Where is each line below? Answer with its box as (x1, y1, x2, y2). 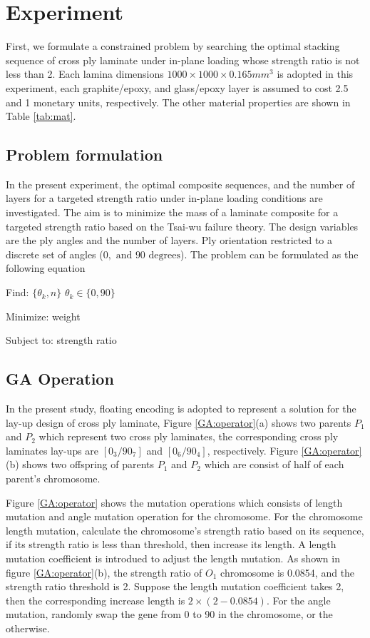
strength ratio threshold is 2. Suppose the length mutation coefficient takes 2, (6, 579, 344, 594)
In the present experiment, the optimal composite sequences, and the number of (6, 176, 355, 191)
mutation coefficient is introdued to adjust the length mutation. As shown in (6, 550, 340, 565)
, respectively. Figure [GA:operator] (207, 442, 362, 457)
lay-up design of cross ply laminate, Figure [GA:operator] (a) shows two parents (6, 415, 351, 430)
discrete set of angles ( (6, 246, 103, 261)
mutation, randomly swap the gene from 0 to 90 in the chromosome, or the (6, 607, 333, 622)
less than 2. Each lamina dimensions (6, 66, 164, 81)
